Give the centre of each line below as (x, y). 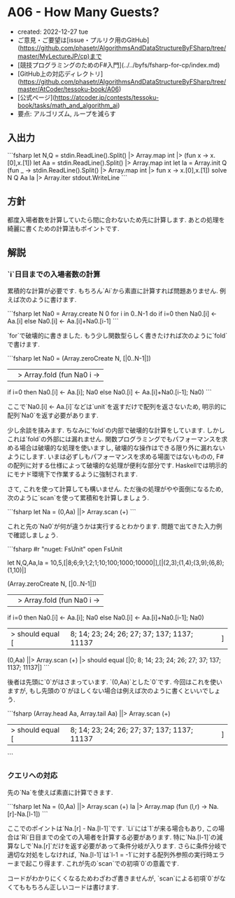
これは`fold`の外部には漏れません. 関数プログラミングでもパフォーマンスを (114, 439)
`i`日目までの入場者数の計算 (54, 274)
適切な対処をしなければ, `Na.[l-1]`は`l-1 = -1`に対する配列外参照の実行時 (110, 855)
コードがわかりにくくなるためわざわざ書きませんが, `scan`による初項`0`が (114, 878)
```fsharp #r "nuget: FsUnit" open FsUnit (65, 549)
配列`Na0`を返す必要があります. (53, 415)
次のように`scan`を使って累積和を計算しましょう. (78, 498)
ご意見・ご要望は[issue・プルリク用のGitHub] (83, 40)
